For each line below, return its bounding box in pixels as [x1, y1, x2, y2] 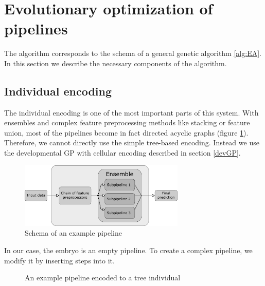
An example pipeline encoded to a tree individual [25, 272, 181, 283]
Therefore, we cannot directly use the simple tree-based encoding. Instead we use [4, 137, 259, 148]
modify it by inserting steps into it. [4, 255, 115, 265]
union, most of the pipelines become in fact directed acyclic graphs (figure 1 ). [4, 127, 249, 138]
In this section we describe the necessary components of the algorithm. [4, 58, 227, 68]
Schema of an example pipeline [25, 227, 122, 238]
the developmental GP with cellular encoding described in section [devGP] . [4, 147, 241, 158]
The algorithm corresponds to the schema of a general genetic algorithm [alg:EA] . [4, 48, 261, 59]
